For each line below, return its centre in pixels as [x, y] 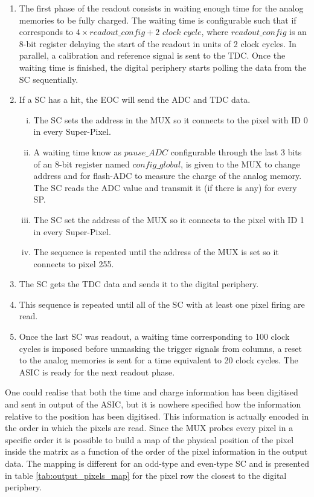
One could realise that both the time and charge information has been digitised [152, 392]
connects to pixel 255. [74, 263]
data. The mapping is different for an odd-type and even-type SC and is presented [157, 463]
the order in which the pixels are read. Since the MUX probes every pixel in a [149, 428]
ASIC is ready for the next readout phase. [97, 372]
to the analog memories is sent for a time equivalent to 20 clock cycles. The [159, 360]
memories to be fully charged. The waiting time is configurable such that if [158, 20]
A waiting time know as [78, 151]
